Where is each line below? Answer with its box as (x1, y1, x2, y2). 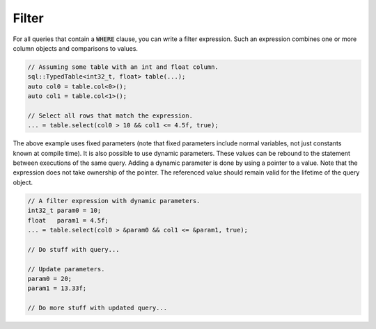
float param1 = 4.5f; (27, 216, 109, 224)
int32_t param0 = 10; (27, 207, 102, 215)
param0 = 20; (27, 275, 72, 282)
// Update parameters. (27, 265, 105, 273)
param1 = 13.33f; (27, 284, 87, 292)
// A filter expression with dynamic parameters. (27, 197, 201, 204)
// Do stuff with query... (27, 246, 120, 253)
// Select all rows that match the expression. (27, 111, 193, 120)
